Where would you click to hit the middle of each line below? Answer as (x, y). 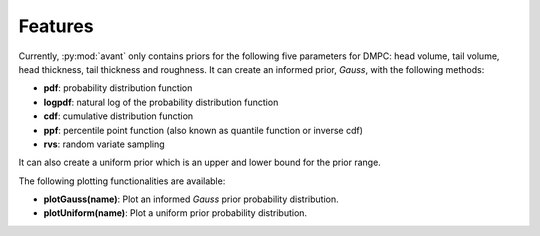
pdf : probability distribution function (118, 88)
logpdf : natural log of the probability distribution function (161, 102)
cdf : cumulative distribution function (118, 116)
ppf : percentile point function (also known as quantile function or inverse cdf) (203, 130)
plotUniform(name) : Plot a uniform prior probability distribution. (175, 213)
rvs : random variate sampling (104, 144)
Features (56, 26)
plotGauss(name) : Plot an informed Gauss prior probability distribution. (191, 199)
